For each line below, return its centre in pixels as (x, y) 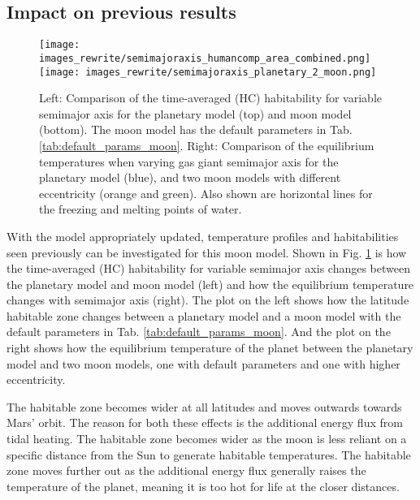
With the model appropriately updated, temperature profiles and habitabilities (203, 236)
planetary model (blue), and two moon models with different (190, 177)
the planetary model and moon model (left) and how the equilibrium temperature (210, 284)
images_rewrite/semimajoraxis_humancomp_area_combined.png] (205, 58)
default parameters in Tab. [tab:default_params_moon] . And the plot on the (199, 332)
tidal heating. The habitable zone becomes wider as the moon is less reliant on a (207, 439)
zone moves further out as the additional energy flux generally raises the (186, 470)
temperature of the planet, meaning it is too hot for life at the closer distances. (203, 486)
